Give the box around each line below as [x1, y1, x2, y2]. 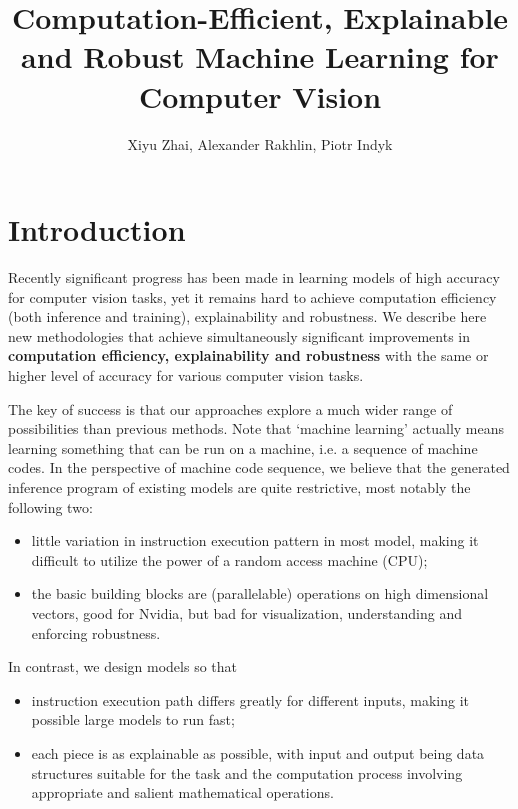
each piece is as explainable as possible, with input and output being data [31, 742, 485, 763]
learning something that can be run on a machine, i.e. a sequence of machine [8, 437, 478, 458]
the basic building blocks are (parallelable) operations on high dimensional [31, 583, 489, 604]
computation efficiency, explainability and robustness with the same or [8, 345, 489, 366]
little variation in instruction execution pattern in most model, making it [31, 530, 479, 551]
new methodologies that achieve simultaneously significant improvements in [8, 325, 471, 346]
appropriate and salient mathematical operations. [31, 782, 334, 803]
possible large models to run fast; [31, 709, 235, 730]
